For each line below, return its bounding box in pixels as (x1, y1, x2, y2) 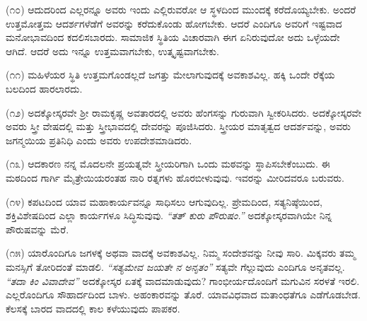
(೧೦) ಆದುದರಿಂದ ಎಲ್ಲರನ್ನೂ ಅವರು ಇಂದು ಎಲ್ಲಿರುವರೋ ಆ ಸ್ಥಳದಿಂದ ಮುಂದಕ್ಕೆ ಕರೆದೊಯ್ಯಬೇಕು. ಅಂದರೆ (6, 2, 356, 16)
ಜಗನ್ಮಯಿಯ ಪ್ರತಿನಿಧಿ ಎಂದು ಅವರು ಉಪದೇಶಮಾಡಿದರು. (6, 132, 192, 147)
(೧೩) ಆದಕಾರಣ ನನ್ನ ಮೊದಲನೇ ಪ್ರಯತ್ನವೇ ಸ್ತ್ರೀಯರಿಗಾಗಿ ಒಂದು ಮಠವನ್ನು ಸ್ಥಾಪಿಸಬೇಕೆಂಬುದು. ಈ (6, 156, 330, 171)
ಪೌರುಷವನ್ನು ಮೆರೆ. (6, 221, 69, 236)
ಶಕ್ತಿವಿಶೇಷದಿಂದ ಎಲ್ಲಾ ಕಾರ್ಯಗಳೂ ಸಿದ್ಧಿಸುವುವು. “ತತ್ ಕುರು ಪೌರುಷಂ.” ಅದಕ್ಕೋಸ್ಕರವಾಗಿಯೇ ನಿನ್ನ (6, 208, 332, 223)
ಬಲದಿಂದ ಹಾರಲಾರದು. (6, 81, 83, 95)
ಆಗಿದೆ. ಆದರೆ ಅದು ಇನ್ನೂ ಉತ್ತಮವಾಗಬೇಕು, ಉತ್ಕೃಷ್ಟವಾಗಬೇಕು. (6, 43, 219, 58)
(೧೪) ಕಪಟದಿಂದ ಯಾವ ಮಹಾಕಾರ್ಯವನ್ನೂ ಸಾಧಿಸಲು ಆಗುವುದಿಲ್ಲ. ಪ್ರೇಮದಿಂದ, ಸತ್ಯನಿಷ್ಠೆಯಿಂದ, (6, 194, 322, 209)
